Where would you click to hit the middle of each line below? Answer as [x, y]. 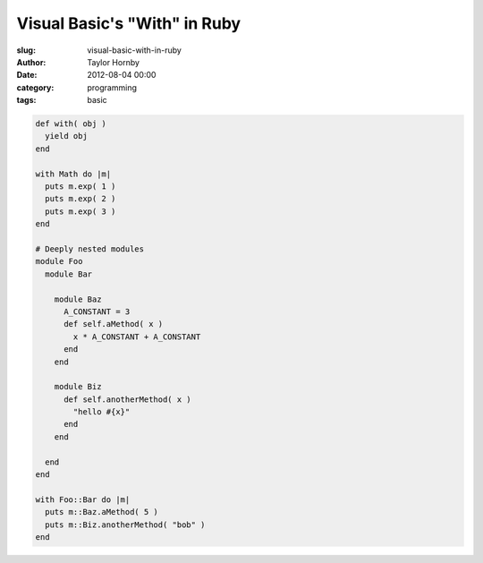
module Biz [78, 387]
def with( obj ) [71, 124]
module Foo [59, 261]
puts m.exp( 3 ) [80, 211]
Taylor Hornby [114, 62]
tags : [26, 100]
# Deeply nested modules [90, 249]
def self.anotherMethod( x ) [127, 399]
